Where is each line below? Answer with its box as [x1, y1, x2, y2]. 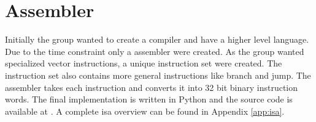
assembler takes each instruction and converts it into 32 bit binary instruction [5, 81, 298, 93]
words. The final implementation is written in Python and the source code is [5, 93, 293, 106]
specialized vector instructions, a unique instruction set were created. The [5, 57, 282, 70]
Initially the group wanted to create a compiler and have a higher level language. [5, 33, 309, 46]
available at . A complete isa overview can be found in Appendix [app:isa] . [5, 104, 285, 117]
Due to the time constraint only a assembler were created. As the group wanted [5, 45, 304, 57]
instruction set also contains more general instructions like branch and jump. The [5, 68, 311, 81]
